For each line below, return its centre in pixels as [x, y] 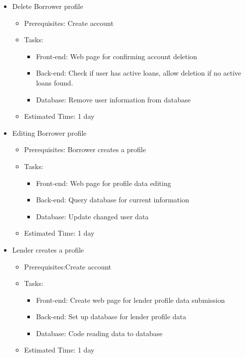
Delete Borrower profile [48, 6]
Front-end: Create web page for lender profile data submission [130, 300]
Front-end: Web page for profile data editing [104, 183]
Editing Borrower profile [49, 133]
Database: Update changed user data [92, 216]
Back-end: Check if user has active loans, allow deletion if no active [139, 73]
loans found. [55, 82]
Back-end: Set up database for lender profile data [111, 316]
